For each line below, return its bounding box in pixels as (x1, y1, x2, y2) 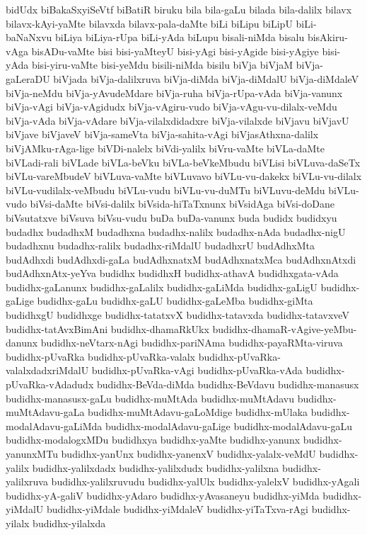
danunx (6, 335, 38, 350)
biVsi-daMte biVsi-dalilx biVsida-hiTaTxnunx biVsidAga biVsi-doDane (30, 196, 335, 211)
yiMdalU (6, 502, 44, 517)
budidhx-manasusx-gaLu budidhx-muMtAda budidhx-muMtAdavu (6, 390, 295, 405)
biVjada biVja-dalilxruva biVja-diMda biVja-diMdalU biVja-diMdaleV (53, 71, 359, 86)
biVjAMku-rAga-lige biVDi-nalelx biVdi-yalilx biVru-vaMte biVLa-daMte (6, 140, 325, 155)
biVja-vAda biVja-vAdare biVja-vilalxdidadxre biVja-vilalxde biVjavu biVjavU (6, 113, 349, 128)
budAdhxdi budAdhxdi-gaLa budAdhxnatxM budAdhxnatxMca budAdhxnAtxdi (6, 252, 356, 266)
